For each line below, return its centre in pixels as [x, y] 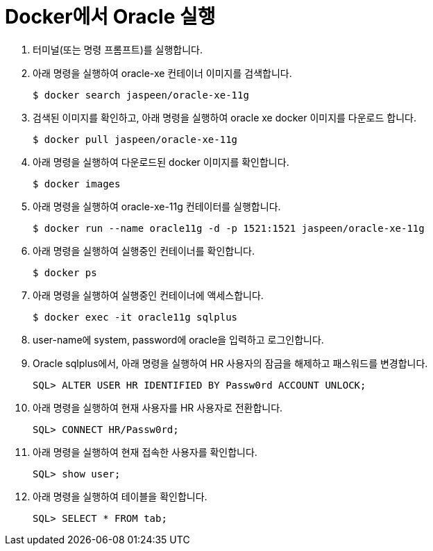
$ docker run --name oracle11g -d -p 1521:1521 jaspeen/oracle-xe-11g [229, 228]
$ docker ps [65, 272]
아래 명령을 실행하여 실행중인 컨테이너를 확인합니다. [144, 251]
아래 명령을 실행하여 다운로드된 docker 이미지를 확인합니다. [161, 162]
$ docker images [77, 184]
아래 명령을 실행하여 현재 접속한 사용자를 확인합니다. [145, 452]
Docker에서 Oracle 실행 [110, 17]
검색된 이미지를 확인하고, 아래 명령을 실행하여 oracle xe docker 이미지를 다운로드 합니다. [224, 117]
